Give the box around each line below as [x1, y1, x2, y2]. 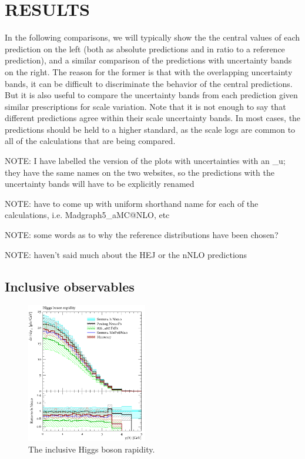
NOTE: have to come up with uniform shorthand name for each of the [5, 197, 259, 209]
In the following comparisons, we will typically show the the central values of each [5, 31, 300, 43]
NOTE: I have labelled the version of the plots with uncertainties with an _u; [5, 155, 286, 167]
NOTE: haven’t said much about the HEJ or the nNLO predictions [5, 248, 247, 260]
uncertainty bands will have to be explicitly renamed [5, 177, 195, 190]
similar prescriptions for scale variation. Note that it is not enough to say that [5, 100, 286, 112]
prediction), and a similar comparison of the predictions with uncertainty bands [5, 54, 292, 66]
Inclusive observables [5, 277, 135, 295]
